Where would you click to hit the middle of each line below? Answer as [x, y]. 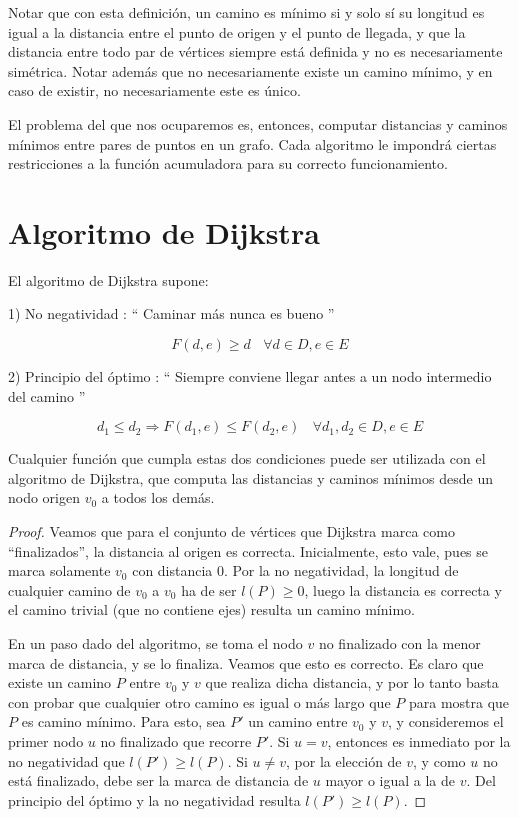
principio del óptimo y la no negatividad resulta [154, 799]
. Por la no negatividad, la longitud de [341, 570]
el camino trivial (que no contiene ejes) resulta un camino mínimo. [211, 609]
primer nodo [46, 740]
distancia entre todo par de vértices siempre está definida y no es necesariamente [255, 51]
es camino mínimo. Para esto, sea [123, 721]
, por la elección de [344, 760]
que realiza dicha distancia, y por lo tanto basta [352, 682]
